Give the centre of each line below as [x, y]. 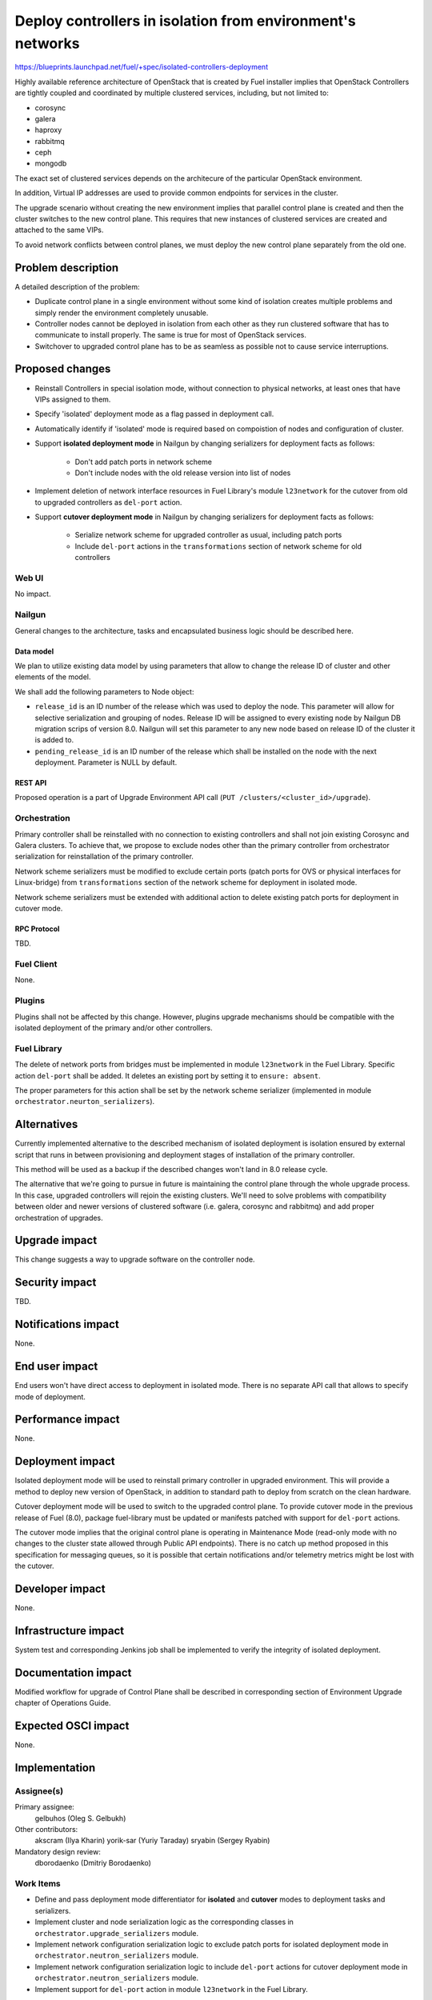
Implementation [55, 1768]
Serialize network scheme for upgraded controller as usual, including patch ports [208, 535]
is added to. [54, 740]
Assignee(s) [39, 1790]
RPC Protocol [37, 929]
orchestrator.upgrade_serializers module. [117, 1933]
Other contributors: [46, 1830]
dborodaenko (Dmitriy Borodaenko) [93, 1863]
